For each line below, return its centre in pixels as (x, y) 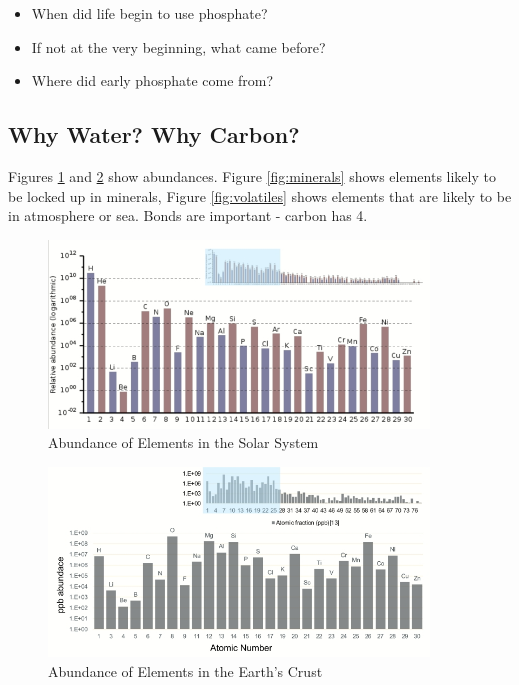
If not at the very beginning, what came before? (178, 46)
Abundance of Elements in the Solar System (183, 442)
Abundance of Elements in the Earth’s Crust (185, 671)
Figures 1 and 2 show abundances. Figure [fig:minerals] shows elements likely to (252, 175)
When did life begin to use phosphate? (149, 13)
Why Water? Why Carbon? (154, 134)
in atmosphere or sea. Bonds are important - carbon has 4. (188, 215)
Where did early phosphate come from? (152, 80)
